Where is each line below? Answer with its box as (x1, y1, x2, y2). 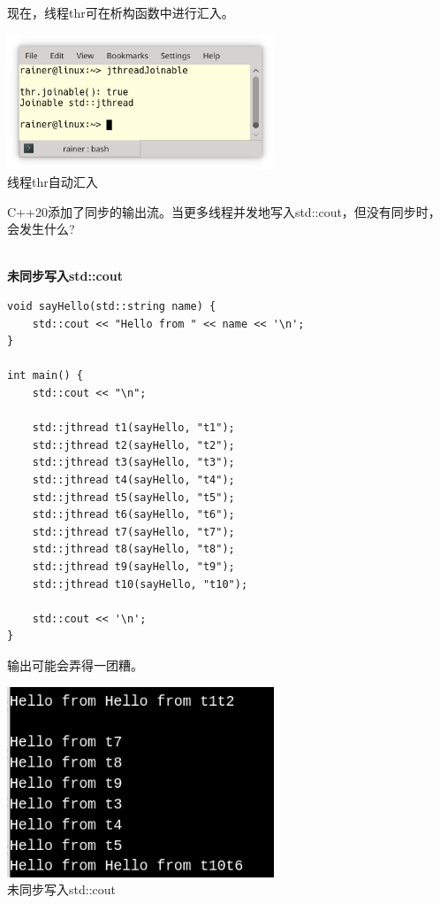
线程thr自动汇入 (7, 173, 98, 191)
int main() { (7, 369, 83, 382)
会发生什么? (7, 220, 75, 238)
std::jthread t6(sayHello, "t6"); (32, 508, 235, 522)
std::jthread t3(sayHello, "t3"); (32, 456, 235, 469)
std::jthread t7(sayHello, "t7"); (32, 525, 235, 538)
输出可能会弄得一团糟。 (7, 655, 143, 674)
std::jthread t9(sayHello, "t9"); (32, 560, 235, 573)
